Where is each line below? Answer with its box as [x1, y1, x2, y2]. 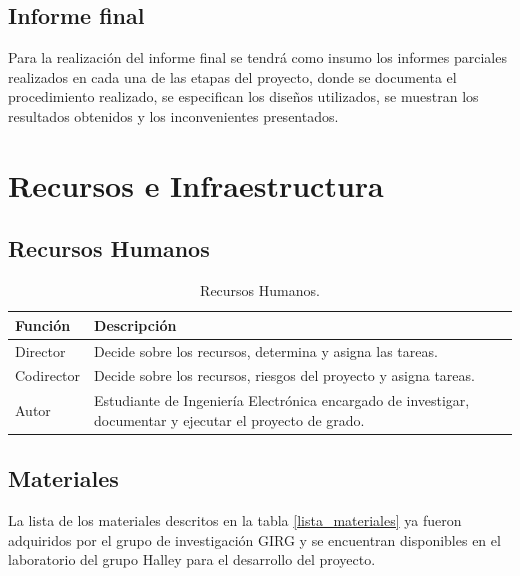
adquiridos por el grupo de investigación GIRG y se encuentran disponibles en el [8, 529, 501, 550]
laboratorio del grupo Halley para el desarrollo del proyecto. [8, 549, 376, 570]
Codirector [15, 365, 81, 386]
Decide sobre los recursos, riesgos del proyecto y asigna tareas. [94, 365, 475, 386]
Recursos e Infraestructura [8, 164, 384, 205]
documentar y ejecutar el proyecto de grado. [94, 409, 365, 430]
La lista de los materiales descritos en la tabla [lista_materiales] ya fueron [8, 510, 462, 531]
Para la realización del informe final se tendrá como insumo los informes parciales [8, 47, 507, 68]
